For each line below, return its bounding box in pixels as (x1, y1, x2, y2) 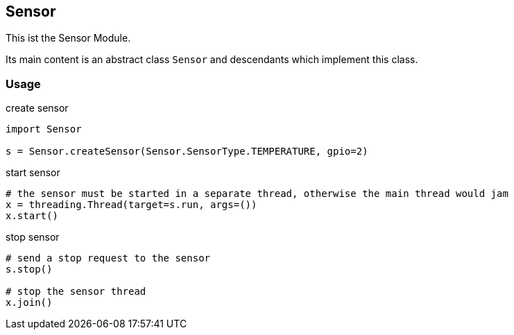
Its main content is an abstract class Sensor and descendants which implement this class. (6, 53, 418, 66)
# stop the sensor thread (6, 286, 146, 298)
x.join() (6, 297, 53, 309)
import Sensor (6, 123, 82, 135)
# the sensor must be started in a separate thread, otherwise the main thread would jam (6, 188, 508, 200)
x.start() (6, 210, 58, 222)
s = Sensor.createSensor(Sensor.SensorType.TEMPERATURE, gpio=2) (6, 146, 368, 157)
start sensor (6, 166, 60, 179)
